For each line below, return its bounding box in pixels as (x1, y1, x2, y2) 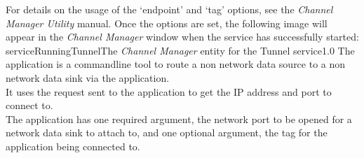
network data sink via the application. (6, 70, 170, 85)
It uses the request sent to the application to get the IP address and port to (6, 84, 332, 99)
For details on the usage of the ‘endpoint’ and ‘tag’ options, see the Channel (6, 2, 333, 16)
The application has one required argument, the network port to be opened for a (6, 111, 352, 126)
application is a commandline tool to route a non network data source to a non (6, 57, 346, 71)
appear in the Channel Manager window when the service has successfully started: (6, 29, 359, 44)
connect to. (6, 98, 53, 113)
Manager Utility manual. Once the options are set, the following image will (6, 15, 328, 30)
